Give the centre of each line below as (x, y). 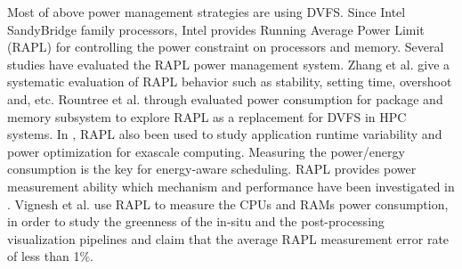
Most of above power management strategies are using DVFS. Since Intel (207, 12)
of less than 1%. (50, 256)
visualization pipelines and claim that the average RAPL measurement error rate (228, 238)
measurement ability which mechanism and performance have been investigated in (231, 186)
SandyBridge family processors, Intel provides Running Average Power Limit (216, 29)
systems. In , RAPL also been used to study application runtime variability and (225, 134)
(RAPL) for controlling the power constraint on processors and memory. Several (226, 47)
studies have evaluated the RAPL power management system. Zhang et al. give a (229, 64)
